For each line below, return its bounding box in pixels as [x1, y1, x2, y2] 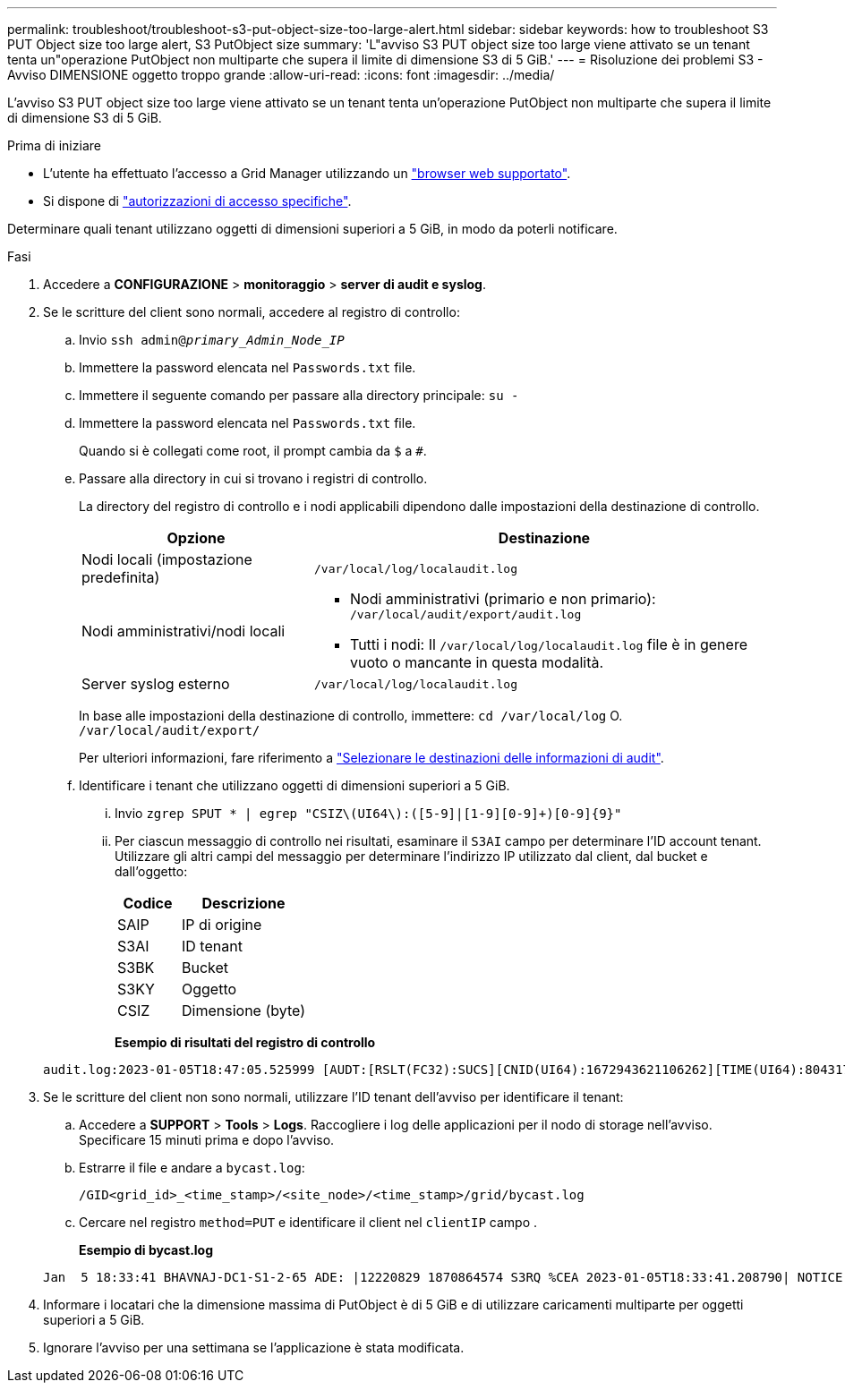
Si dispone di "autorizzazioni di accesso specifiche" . [43, 193, 352, 209]
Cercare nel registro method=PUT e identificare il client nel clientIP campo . [79, 1215, 538, 1230]
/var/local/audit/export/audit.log [349, 608, 582, 621]
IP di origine [182, 916, 262, 934]
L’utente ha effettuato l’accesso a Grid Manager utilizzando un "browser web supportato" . [43, 166, 571, 181]
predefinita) [81, 568, 160, 586]
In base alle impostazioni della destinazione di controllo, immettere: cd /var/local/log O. [79, 708, 623, 723]
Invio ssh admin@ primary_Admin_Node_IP [79, 332, 345, 347]
